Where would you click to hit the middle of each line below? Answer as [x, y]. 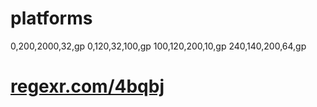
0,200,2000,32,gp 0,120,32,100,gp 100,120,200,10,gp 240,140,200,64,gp [158, 46]
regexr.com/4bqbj [87, 86]
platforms [51, 18]
